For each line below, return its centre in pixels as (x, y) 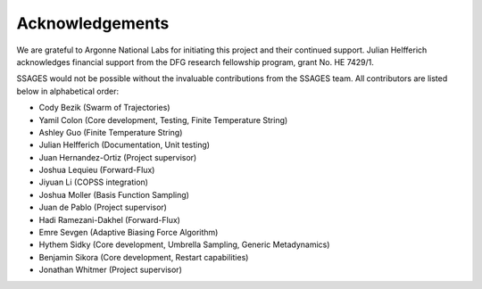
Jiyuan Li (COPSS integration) (94, 182)
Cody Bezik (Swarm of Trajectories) (104, 108)
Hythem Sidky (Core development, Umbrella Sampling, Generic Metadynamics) (184, 244)
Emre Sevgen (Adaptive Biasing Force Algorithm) (129, 233)
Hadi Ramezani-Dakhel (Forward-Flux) (109, 219)
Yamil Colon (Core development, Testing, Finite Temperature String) (163, 120)
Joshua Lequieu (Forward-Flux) (97, 170)
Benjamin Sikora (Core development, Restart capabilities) (144, 257)
